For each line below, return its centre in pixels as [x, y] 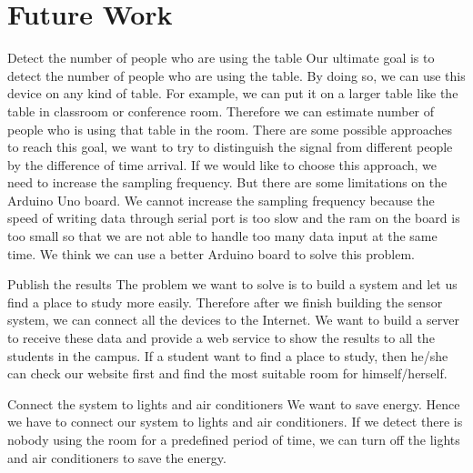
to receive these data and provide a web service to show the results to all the [221, 338]
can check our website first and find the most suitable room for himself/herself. [227, 373]
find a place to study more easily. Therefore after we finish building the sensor [225, 302]
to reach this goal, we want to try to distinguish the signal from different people [230, 147]
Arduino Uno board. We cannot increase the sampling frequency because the [221, 200]
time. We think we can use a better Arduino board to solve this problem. [211, 253]
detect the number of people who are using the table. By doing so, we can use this [236, 75]
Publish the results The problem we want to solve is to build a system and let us [232, 284]
